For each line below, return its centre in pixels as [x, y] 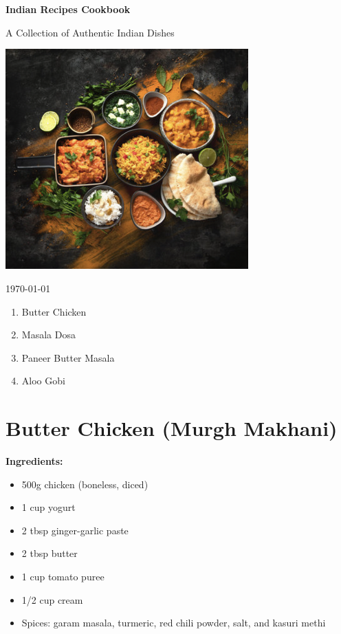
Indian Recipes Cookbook [68, 9]
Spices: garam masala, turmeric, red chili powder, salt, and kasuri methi [174, 623]
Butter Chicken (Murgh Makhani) [172, 428]
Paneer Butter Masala [68, 357]
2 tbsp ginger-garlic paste [75, 530]
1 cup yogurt [48, 507]
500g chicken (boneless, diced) [85, 484]
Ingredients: [34, 461]
